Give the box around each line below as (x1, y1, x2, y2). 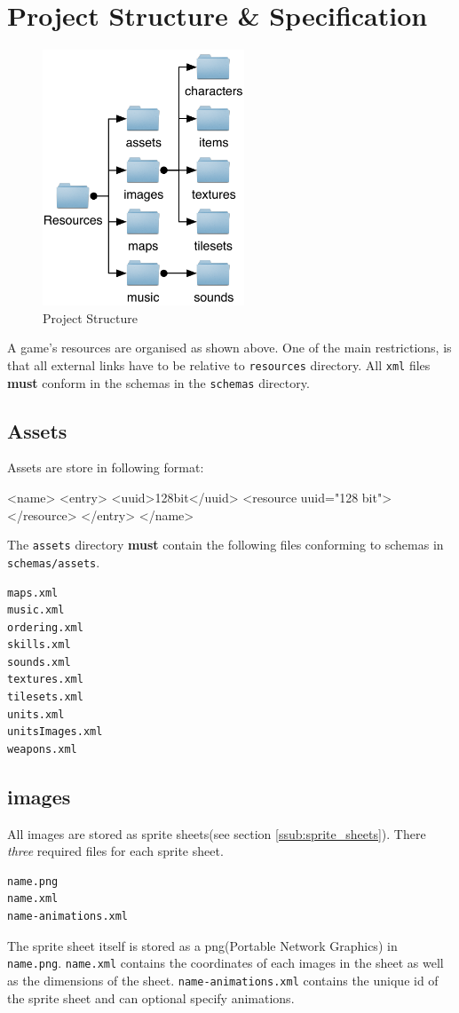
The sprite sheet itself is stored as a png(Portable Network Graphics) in (7, 936, 398, 954)
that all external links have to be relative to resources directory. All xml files (7, 355, 431, 374)
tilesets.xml (7, 691, 83, 704)
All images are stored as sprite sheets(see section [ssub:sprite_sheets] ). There (7, 824, 426, 843)
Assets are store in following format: (7, 458, 204, 477)
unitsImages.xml (7, 725, 103, 739)
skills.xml (7, 638, 71, 652)
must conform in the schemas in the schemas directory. (7, 373, 310, 392)
